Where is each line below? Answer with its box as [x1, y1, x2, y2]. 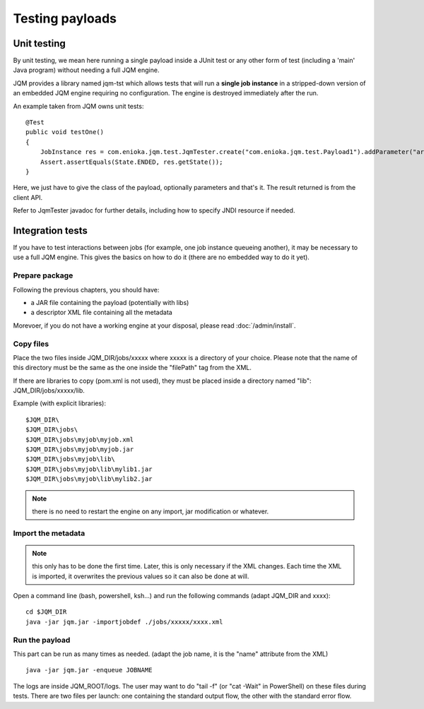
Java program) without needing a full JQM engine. [13, 66, 160, 74]
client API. [13, 193, 43, 201]
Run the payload [13, 635, 71, 645]
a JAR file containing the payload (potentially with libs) [30, 298, 189, 306]
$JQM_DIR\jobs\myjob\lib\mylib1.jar [25, 465, 153, 473]
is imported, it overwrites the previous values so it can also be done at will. [32, 572, 249, 580]
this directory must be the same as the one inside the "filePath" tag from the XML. [13, 364, 252, 372]
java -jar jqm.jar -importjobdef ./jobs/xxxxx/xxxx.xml [25, 618, 223, 626]
